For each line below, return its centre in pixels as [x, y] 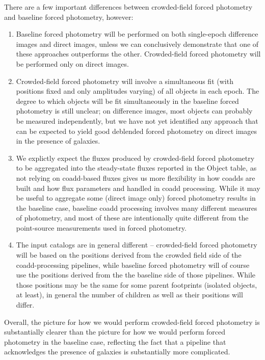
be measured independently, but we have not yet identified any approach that [137, 120]
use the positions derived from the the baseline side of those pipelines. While [136, 275]
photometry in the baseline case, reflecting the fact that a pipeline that [115, 341]
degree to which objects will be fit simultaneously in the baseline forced [127, 101]
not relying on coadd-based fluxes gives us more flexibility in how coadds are [136, 177]
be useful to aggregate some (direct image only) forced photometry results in [136, 198]
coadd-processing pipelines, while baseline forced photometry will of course [133, 265]
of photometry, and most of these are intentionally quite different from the [132, 218]
